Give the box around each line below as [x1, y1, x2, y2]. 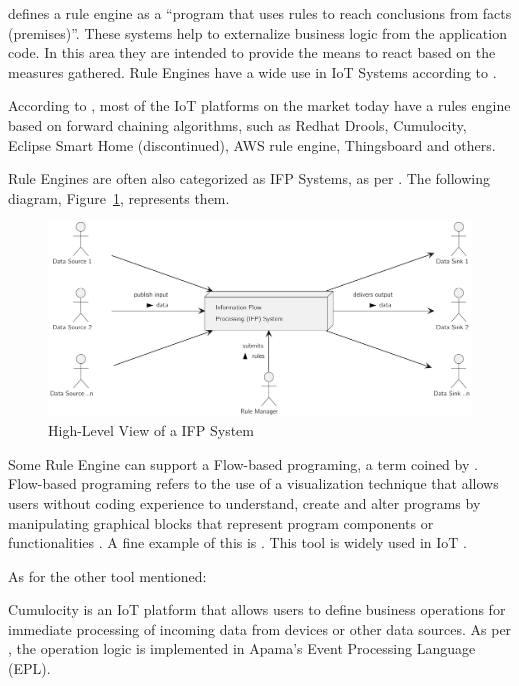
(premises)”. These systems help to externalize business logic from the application [8, 22, 507, 43]
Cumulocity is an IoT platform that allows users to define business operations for [8, 599, 506, 620]
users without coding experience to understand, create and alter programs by [8, 492, 481, 513]
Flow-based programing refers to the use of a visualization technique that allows [8, 473, 499, 494]
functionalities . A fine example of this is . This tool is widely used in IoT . [8, 532, 467, 553]
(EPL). [8, 658, 51, 679]
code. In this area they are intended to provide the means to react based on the [8, 42, 496, 63]
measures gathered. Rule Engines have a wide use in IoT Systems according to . [8, 61, 497, 82]
